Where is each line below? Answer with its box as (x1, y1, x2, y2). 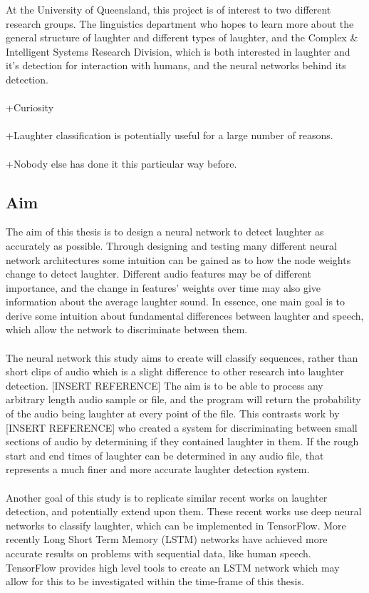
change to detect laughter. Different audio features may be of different (6, 266, 311, 281)
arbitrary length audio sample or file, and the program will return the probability (6, 392, 361, 407)
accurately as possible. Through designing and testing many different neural (6, 238, 337, 253)
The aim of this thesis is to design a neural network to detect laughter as (6, 224, 324, 239)
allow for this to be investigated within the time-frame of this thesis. (6, 574, 304, 589)
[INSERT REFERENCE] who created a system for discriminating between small (6, 420, 358, 435)
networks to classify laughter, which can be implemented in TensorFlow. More (6, 517, 346, 532)
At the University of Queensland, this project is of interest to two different (6, 2, 331, 16)
